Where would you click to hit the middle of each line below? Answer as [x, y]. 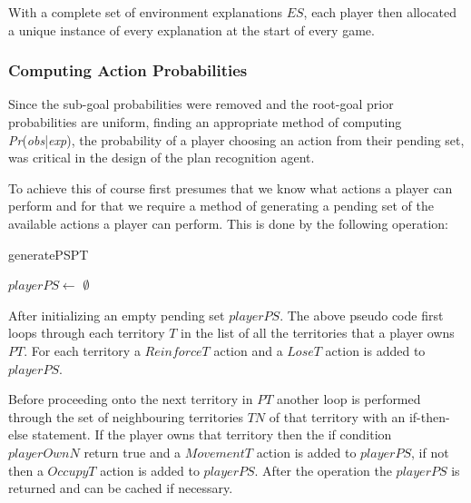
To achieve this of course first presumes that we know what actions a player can [231, 187]
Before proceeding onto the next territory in [131, 399]
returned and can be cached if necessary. [121, 488]
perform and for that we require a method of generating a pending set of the [221, 206]
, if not [430, 452]
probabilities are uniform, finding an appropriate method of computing [205, 122]
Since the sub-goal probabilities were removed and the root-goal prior [201, 104]
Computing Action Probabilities [128, 70]
